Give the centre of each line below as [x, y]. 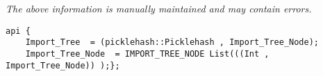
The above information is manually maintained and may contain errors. [159, 8]
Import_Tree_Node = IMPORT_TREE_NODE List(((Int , [147, 54]
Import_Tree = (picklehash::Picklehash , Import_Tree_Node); [172, 42]
